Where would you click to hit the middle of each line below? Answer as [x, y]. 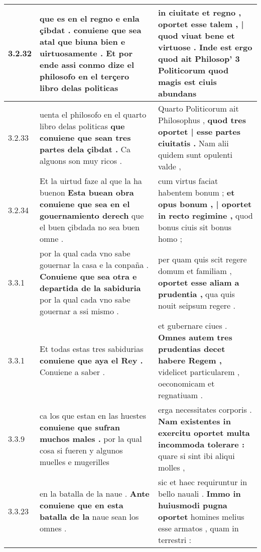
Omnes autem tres [195, 337]
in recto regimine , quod [205, 215]
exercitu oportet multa [204, 433]
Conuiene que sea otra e [88, 276]
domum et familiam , [195, 270]
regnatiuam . [180, 395]
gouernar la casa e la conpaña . [94, 265]
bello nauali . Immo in [199, 493]
